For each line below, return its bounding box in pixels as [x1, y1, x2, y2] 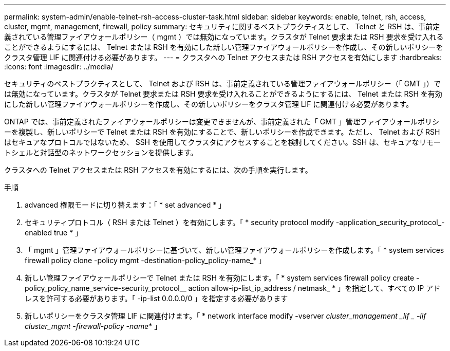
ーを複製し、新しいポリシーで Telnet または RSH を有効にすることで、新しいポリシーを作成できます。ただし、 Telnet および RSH [4, 127, 440, 136]
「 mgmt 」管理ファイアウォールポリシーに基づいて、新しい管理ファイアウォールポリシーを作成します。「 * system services [25, 246, 444, 254]
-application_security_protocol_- [335, 218, 445, 227]
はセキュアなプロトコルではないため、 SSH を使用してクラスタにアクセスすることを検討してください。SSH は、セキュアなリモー [4, 138, 441, 146]
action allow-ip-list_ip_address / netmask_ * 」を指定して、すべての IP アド [188, 284, 441, 292]
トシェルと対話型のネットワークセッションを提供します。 [4, 148, 198, 157]
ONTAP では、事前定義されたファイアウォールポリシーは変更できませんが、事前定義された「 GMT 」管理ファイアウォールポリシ [4, 117, 439, 126]
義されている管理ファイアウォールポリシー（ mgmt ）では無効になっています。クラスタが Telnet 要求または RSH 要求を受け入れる [4, 32, 444, 41]
